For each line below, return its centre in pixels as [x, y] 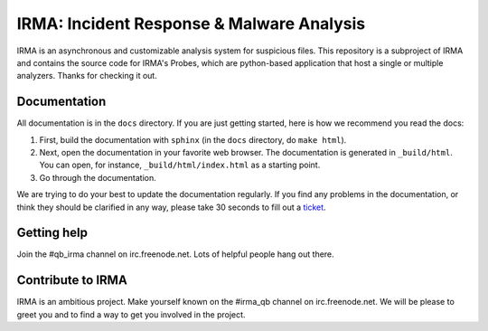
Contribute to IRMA [72, 280]
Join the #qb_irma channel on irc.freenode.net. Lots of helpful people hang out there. [175, 254]
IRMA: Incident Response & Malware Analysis [191, 24]
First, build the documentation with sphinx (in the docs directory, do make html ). [193, 139]
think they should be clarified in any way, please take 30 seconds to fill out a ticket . [171, 207]
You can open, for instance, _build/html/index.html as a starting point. [180, 165]
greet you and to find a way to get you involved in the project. [131, 314]
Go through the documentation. [98, 177]
